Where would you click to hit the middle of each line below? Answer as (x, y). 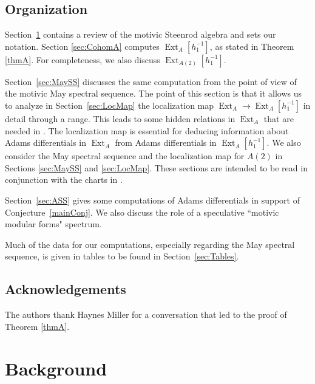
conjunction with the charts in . (64, 180)
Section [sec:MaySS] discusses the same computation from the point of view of (151, 81)
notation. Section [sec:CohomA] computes (82, 46)
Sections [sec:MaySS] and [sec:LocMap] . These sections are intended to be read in (156, 167)
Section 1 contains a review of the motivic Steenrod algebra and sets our (141, 34)
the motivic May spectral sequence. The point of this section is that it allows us (153, 93)
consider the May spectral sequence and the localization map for (125, 156)
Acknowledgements (66, 289)
